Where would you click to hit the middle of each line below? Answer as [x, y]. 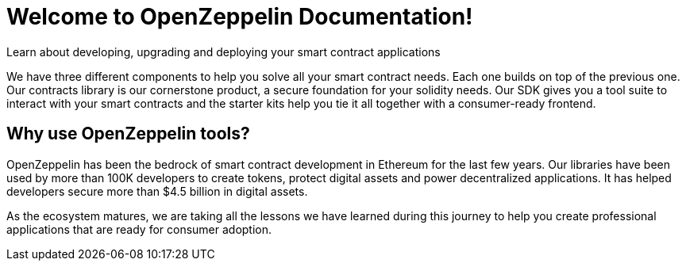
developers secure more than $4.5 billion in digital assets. [157, 191]
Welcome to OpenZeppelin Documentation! [240, 17]
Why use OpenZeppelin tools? [128, 134]
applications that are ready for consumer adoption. [139, 229]
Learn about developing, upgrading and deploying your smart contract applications [224, 51]
